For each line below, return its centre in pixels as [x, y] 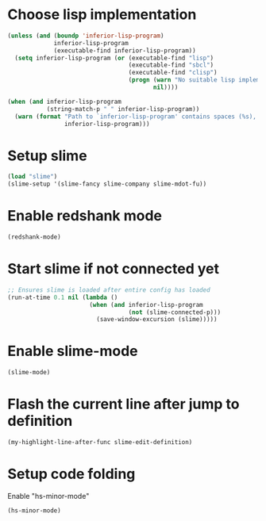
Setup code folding [71, 474]
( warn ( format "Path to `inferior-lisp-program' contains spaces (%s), [136, 117]
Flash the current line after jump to [123, 404]
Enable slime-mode [73, 351]
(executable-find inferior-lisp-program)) [125, 50]
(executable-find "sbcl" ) [171, 65]
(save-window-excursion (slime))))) [156, 320]
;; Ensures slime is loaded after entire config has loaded [109, 290]
